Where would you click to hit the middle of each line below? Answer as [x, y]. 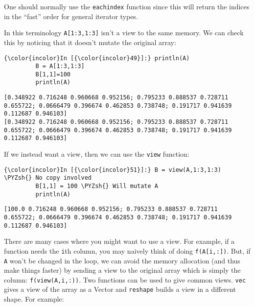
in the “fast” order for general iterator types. [71, 16]
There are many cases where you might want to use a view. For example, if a [119, 241]
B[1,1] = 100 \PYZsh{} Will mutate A [97, 186]
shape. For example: [34, 299]
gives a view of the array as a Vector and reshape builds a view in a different [120, 289]
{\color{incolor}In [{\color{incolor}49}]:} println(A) [97, 58]
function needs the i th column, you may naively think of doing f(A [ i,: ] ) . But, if [127, 250]
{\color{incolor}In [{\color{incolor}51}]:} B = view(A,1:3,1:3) [113, 170]
